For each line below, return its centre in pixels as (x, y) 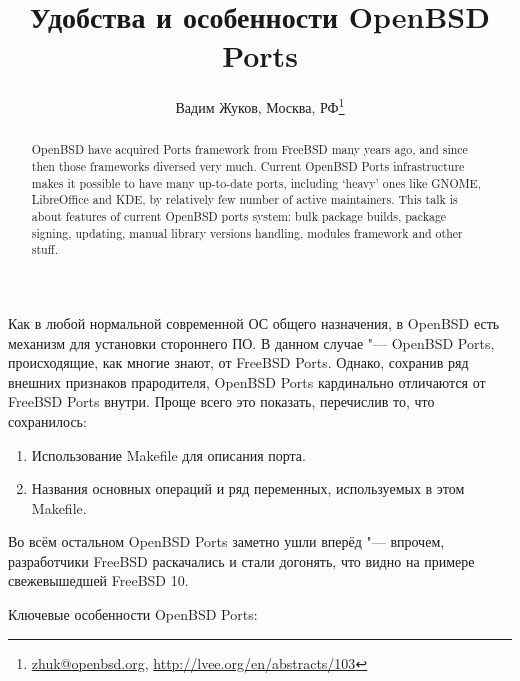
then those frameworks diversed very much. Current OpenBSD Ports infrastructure (248, 166)
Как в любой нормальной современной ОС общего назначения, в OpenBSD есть (254, 322)
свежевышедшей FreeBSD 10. (98, 580)
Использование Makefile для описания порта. (168, 454)
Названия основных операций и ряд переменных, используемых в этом (248, 488)
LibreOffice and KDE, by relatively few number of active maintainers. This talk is (244, 199)
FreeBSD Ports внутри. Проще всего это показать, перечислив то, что (221, 401)
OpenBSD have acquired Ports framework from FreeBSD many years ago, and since (249, 149)
